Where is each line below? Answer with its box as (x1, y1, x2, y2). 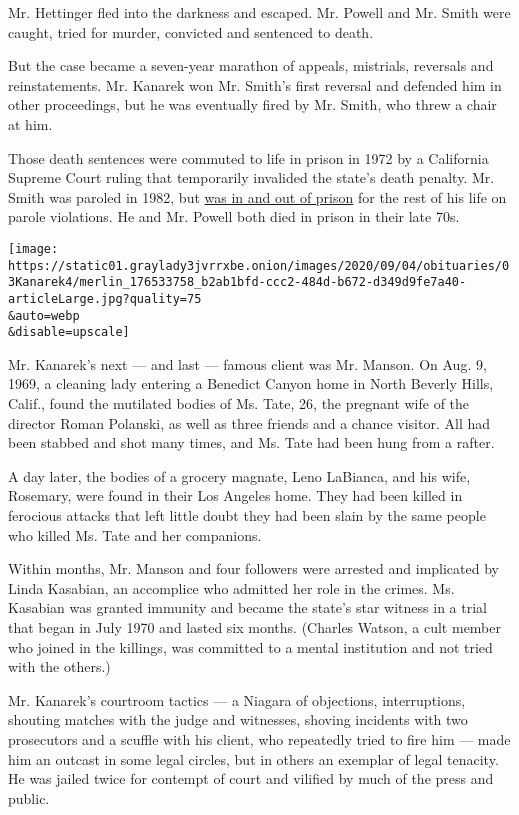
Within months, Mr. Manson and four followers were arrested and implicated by (8, 558, 499, 579)
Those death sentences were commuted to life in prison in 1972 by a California (8, 147, 489, 168)
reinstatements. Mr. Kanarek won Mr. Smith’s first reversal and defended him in (8, 74, 502, 95)
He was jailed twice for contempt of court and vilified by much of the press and (8, 768, 494, 789)
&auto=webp (8, 308, 80, 323)
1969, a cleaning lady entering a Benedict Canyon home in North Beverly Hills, (8, 373, 494, 394)
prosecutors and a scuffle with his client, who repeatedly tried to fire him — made (8, 728, 511, 749)
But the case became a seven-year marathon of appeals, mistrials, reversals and (8, 55, 494, 76)
